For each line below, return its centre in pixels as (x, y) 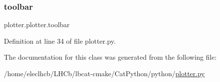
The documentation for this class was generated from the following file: (110, 57)
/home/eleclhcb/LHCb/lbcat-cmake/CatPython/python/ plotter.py (104, 73)
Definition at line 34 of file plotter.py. (60, 41)
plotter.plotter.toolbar (37, 25)
